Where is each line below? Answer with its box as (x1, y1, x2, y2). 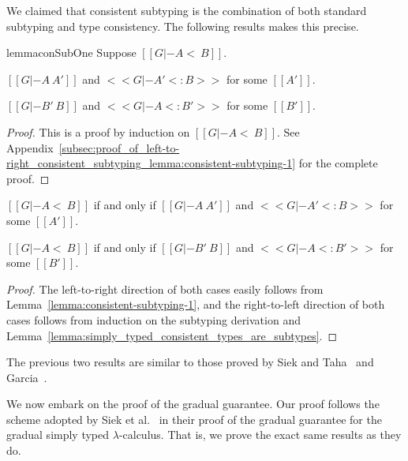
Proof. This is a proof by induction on (6, 123, 190, 140)
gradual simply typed (6, 426, 110, 443)
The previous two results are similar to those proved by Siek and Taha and (6, 354, 374, 370)
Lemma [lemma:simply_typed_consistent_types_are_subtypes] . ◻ (6, 327, 338, 343)
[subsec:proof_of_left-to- (58, 139, 180, 156)
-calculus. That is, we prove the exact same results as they (118, 426, 402, 443)
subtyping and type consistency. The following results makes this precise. (6, 17, 359, 34)
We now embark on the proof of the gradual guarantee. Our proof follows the (6, 395, 380, 412)
